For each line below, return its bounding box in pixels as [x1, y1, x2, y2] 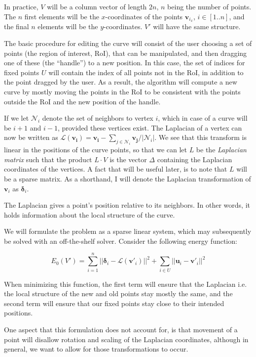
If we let [4, 113, 29, 123]
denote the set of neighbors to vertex [42, 113, 153, 123]
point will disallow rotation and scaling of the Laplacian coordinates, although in [4, 334, 249, 344]
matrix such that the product [4, 154, 92, 164]
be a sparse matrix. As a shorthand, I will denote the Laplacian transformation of [4, 173, 251, 183]
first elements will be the [24, 11, 99, 21]
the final [4, 21, 29, 32]
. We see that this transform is [154, 132, 247, 142]
